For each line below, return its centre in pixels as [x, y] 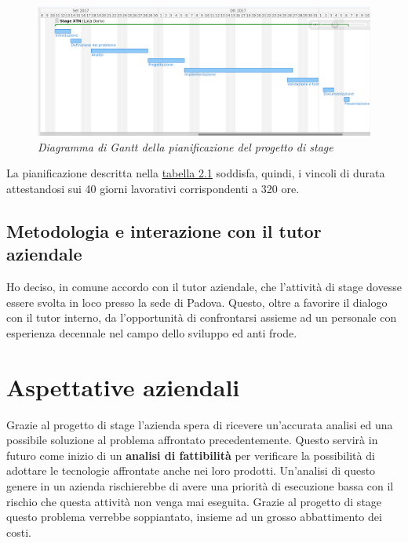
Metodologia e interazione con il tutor [164, 230]
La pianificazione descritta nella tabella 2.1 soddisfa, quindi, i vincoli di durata [196, 173]
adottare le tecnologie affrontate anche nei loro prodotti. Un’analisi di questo [191, 470]
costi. [19, 532]
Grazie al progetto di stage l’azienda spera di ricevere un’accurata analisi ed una [200, 424]
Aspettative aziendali [123, 386]
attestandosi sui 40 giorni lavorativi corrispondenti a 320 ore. [153, 188]
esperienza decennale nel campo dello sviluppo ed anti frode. [152, 332]
